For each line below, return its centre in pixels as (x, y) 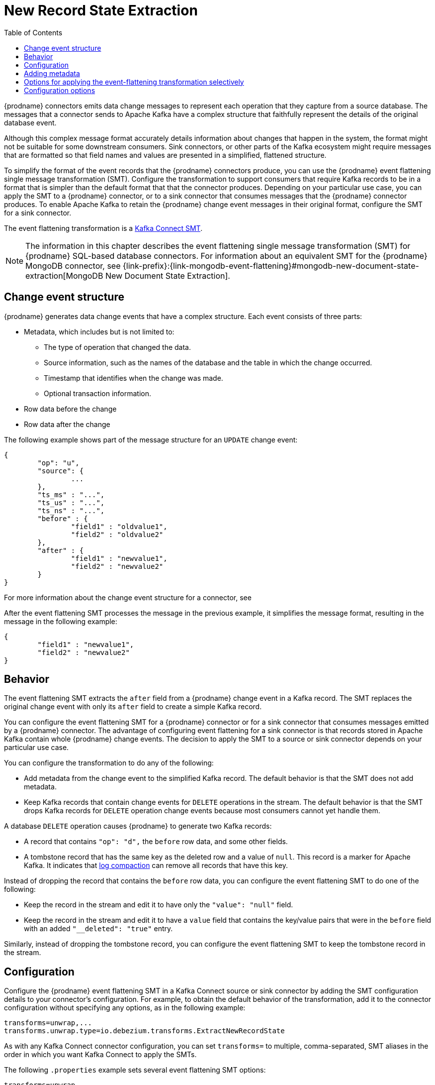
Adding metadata (52, 73)
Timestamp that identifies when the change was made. (133, 378)
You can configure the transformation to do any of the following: (109, 763)
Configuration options (60, 90)
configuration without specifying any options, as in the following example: (125, 1008)
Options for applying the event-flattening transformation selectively (134, 82)
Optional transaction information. (98, 393)
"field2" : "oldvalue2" (117, 534)
